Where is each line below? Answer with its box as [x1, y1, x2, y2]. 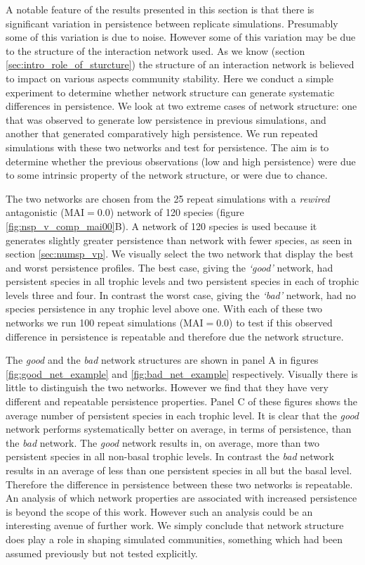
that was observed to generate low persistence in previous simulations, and [6, 112, 326, 127]
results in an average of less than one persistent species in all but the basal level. [6, 463, 352, 477]
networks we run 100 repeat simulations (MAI [6, 315, 204, 330]
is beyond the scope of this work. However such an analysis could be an [6, 504, 313, 519]
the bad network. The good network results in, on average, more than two [6, 435, 320, 450]
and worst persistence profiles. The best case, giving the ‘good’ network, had [6, 260, 333, 274]
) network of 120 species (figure [109, 205, 244, 220]
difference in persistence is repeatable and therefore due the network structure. [6, 329, 344, 343]
